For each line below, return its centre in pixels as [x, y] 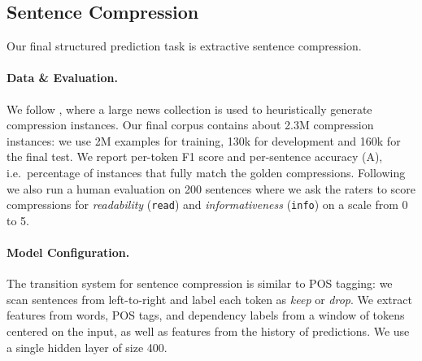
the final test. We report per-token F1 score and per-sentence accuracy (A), [195, 157]
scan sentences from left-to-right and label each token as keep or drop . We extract [209, 299]
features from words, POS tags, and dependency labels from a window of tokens [206, 315]
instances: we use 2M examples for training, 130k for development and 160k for [204, 140]
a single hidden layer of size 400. [87, 347]
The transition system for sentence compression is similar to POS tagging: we [200, 283]
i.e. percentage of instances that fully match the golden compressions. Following [206, 172]
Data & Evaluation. [62, 78]
